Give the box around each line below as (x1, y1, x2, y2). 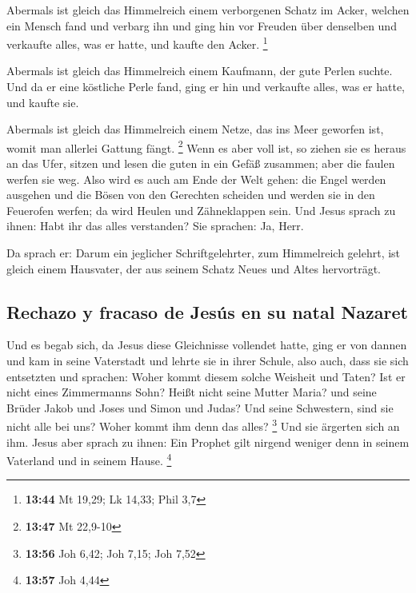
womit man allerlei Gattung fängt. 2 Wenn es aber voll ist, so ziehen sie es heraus (6, 137, 406, 156)
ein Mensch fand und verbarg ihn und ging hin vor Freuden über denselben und (6, 17, 397, 34)
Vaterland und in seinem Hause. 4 (6, 450, 172, 468)
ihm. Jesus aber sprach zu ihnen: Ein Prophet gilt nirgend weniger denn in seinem (6, 433, 410, 450)
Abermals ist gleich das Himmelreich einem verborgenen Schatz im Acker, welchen (6, 2, 410, 18)
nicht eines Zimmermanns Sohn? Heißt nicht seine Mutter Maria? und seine (6, 384, 377, 400)
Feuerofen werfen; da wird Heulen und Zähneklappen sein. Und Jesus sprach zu (6, 201, 396, 218)
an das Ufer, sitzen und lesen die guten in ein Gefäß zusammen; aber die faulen (6, 155, 395, 172)
